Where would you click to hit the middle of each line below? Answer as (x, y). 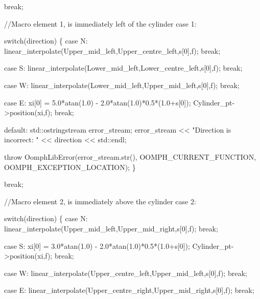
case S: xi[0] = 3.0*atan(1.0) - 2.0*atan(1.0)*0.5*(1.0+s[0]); (97, 245)
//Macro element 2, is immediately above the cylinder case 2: (100, 201)
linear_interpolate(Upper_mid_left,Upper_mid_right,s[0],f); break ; (111, 228)
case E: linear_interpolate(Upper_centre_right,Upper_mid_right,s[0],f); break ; (129, 290)
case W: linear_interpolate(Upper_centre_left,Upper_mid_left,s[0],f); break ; (126, 273)
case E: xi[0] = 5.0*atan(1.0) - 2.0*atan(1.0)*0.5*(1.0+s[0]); (98, 102)
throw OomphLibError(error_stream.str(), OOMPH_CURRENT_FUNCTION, (130, 156)
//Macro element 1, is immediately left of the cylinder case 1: (100, 23)
